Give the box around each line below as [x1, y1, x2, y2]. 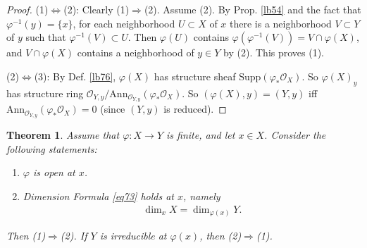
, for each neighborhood [73, 15, 175, 30]
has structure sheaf [154, 68, 236, 83]
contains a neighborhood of [77, 45, 194, 60]
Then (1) [6, 228, 46, 243]
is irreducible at [99, 228, 167, 243]
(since [100, 101, 125, 116]
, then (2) [199, 228, 242, 243]
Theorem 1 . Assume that [6, 128, 120, 142]
